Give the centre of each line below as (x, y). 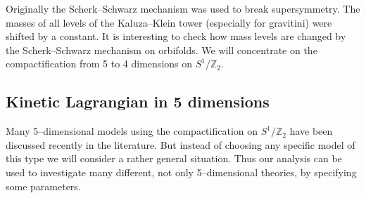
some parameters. (43, 186)
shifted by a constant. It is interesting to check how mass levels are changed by (176, 36)
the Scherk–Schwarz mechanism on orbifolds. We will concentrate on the (162, 49)
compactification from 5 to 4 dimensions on (99, 64)
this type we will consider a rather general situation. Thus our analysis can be (174, 158)
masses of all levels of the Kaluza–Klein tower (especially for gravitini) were (169, 22)
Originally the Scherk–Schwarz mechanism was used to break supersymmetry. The (183, 8)
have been (311, 131)
